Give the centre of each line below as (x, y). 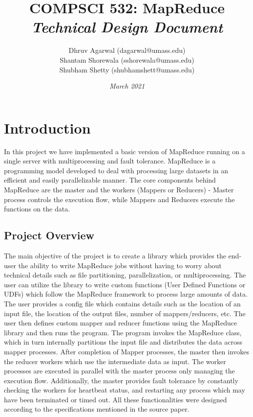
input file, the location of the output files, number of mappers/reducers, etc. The (125, 313)
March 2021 (127, 86)
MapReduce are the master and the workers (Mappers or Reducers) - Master (119, 189)
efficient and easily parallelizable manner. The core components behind (110, 180)
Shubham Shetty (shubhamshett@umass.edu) (127, 69)
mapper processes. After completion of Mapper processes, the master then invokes (127, 351)
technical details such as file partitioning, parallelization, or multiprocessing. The (125, 275)
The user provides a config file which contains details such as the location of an (122, 303)
